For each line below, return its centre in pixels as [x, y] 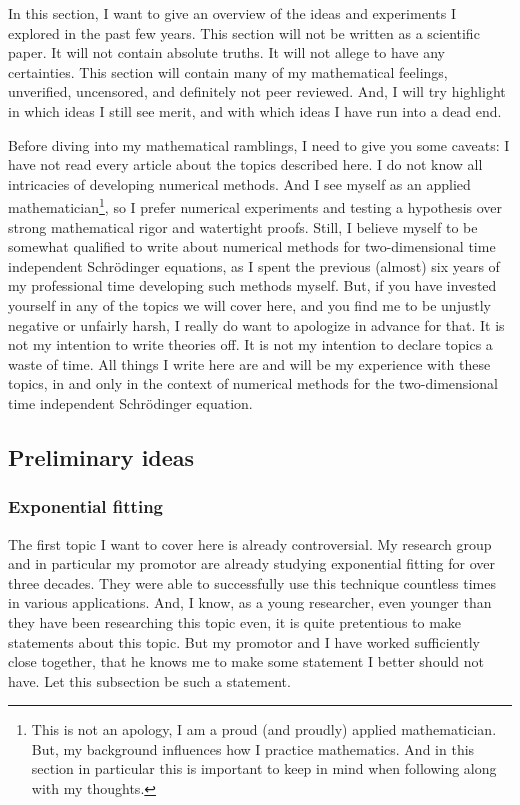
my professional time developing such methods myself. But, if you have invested [252, 285]
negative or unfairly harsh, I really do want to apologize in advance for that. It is [256, 324]
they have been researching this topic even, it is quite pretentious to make [235, 621]
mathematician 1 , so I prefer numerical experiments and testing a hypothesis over [255, 205]
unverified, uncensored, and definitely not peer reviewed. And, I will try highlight [257, 91]
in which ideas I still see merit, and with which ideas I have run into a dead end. [255, 110]
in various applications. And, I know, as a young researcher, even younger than [250, 602]
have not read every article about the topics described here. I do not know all [245, 164]
